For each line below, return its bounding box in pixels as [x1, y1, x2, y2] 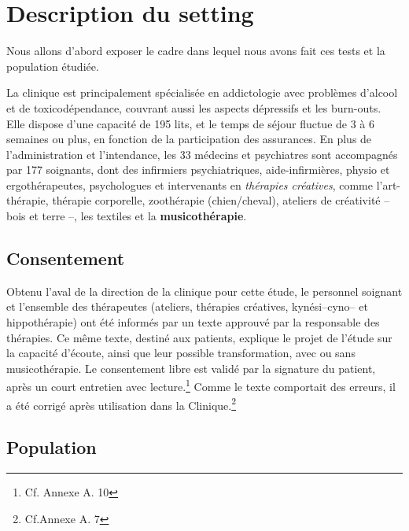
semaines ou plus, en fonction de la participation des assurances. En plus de [6, 131, 372, 147]
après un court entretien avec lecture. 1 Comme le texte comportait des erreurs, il [6, 376, 396, 395]
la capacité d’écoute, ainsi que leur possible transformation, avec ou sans [6, 345, 356, 361]
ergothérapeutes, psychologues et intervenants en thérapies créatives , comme [6, 176, 373, 193]
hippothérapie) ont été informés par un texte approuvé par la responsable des [6, 314, 380, 330]
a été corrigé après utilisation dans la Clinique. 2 [6, 394, 237, 413]
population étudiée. [6, 57, 99, 74]
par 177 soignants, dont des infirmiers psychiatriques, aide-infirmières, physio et [6, 161, 390, 178]
